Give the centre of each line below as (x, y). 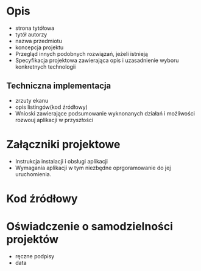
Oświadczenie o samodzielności (90, 227)
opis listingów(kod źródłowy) (51, 107)
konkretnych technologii (45, 67)
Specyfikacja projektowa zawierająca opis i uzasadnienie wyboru (97, 60)
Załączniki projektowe (63, 144)
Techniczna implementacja (59, 86)
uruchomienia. (33, 174)
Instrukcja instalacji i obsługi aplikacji (62, 161)
